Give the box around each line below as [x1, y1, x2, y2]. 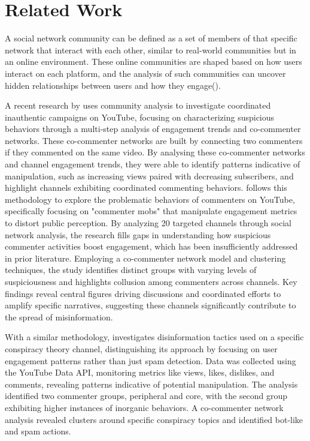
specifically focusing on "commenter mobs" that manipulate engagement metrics [5, 205, 297, 217]
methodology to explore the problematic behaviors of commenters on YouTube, [5, 193, 295, 205]
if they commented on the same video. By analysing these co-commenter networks [5, 146, 305, 158]
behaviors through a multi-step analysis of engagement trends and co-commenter [5, 122, 301, 135]
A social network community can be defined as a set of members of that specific [5, 32, 297, 44]
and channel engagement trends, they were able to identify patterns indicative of [5, 158, 300, 170]
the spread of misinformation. [5, 310, 113, 323]
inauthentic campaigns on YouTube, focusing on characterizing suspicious [5, 110, 275, 123]
